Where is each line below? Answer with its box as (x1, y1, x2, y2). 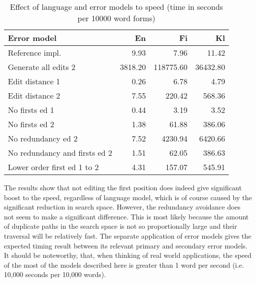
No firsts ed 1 (8, 104, 54, 115)
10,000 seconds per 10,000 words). (4, 269, 106, 280)
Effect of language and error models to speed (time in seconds (10, 1, 223, 12)
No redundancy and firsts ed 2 (8, 147, 112, 158)
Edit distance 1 (8, 75, 61, 87)
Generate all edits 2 (8, 61, 76, 72)
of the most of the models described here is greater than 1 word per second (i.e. (4, 259, 244, 270)
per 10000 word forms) (77, 12, 156, 24)
